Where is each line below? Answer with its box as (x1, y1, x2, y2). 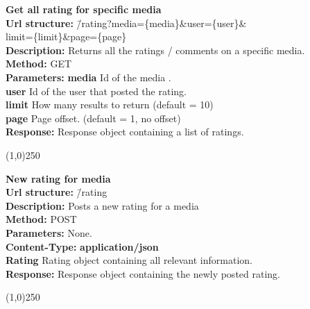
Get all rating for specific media (6, 2, 162, 16)
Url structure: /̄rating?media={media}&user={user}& (6, 15, 247, 30)
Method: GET (6, 56, 72, 71)
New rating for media (6, 171, 111, 185)
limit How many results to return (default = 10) (6, 97, 214, 112)
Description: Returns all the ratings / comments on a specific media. (6, 42, 305, 57)
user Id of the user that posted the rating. (6, 83, 187, 98)
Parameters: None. (6, 225, 92, 240)
